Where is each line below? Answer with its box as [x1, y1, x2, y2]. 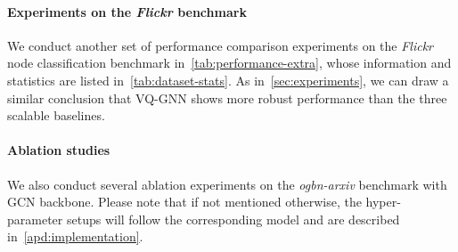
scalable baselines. [7, 106, 105, 125]
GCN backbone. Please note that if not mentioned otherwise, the [7, 192, 362, 211]
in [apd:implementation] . [7, 227, 143, 246]
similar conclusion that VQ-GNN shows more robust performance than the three [7, 88, 447, 107]
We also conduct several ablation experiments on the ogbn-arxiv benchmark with [7, 175, 447, 193]
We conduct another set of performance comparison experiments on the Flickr [7, 36, 434, 54]
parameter [7, 209, 63, 228]
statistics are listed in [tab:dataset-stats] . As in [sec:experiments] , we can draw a [7, 70, 449, 89]
